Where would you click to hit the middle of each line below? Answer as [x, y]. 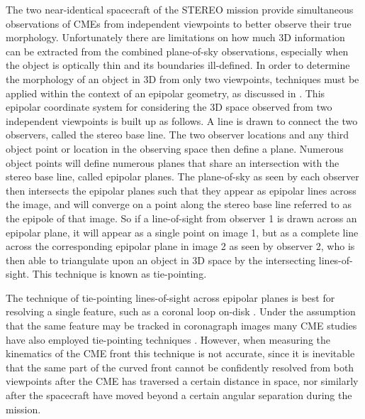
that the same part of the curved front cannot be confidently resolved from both [180, 367]
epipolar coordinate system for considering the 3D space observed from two [169, 107]
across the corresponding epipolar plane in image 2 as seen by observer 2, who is [180, 246]
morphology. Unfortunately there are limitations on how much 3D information [175, 37]
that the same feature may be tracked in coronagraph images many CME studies [181, 326]
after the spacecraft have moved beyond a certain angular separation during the [179, 395]
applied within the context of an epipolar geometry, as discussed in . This [165, 93]
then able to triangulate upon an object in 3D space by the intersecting [161, 260]
